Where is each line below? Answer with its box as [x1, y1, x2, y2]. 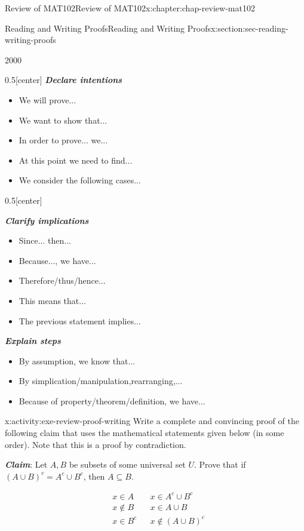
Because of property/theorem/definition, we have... [19, 394, 205, 407]
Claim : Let [5, 458, 48, 471]
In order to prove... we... [19, 134, 108, 146]
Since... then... [19, 234, 71, 247]
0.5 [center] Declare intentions [5, 73, 122, 86]
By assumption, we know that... [19, 354, 136, 367]
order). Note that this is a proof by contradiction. [5, 438, 186, 450]
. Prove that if [194, 458, 246, 471]
